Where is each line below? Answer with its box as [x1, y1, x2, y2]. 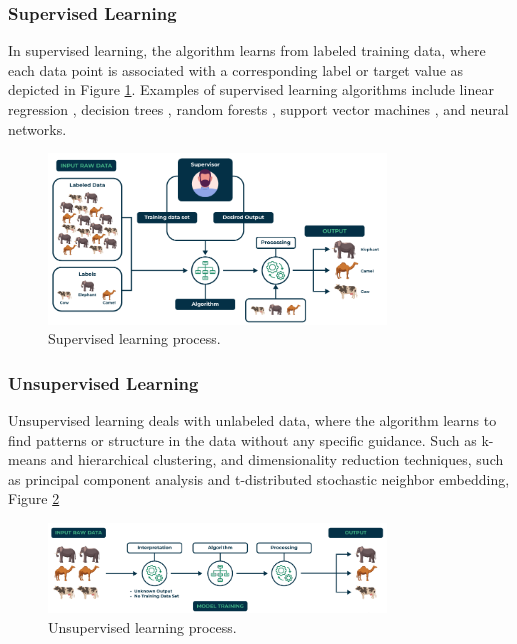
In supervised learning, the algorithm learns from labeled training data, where [8, 40, 486, 61]
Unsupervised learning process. [48, 616, 237, 637]
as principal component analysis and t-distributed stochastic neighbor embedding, [8, 468, 510, 489]
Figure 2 [8, 488, 60, 509]
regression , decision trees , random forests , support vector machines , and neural [8, 99, 509, 119]
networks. [8, 118, 67, 139]
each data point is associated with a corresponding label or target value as [8, 59, 464, 80]
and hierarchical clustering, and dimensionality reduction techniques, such [50, 449, 504, 470]
